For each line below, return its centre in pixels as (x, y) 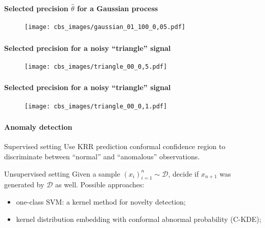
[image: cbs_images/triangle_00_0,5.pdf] (96, 66)
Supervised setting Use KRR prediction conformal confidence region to (115, 146)
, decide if (184, 173)
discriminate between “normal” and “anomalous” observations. (102, 156)
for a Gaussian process (117, 8)
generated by (24, 184)
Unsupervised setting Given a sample (62, 173)
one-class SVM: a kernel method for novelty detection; (101, 202)
